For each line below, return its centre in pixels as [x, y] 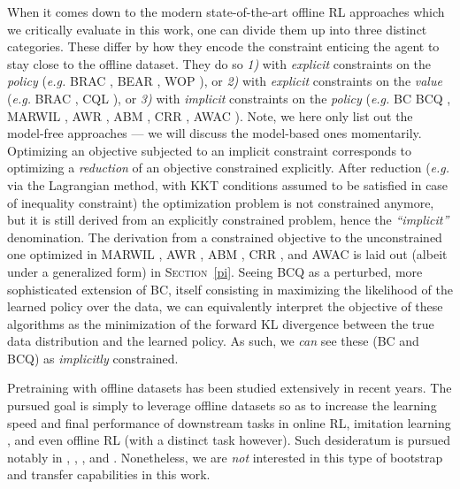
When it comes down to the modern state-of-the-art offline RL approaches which [226, 11]
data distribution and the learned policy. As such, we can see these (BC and [213, 341]
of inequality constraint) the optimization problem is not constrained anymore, [221, 202]
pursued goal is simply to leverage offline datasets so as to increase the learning [222, 405]
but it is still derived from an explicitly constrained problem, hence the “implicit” [228, 220]
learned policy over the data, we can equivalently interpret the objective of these [225, 306]
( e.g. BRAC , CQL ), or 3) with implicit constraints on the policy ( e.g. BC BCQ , [229, 98]
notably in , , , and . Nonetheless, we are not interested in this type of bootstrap [225, 457]
